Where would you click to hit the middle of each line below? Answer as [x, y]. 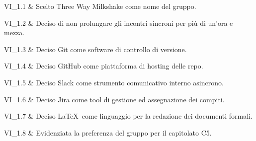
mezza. [14, 33]
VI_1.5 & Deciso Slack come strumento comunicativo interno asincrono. [114, 82]
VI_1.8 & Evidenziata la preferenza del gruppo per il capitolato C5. [108, 132]
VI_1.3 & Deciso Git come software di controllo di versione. [95, 49]
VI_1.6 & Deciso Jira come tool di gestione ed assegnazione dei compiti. [114, 99]
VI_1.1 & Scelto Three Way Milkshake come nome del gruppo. [100, 6]
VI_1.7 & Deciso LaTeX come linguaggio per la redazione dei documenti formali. [128, 116]
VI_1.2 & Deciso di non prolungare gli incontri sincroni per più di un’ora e [119, 23]
